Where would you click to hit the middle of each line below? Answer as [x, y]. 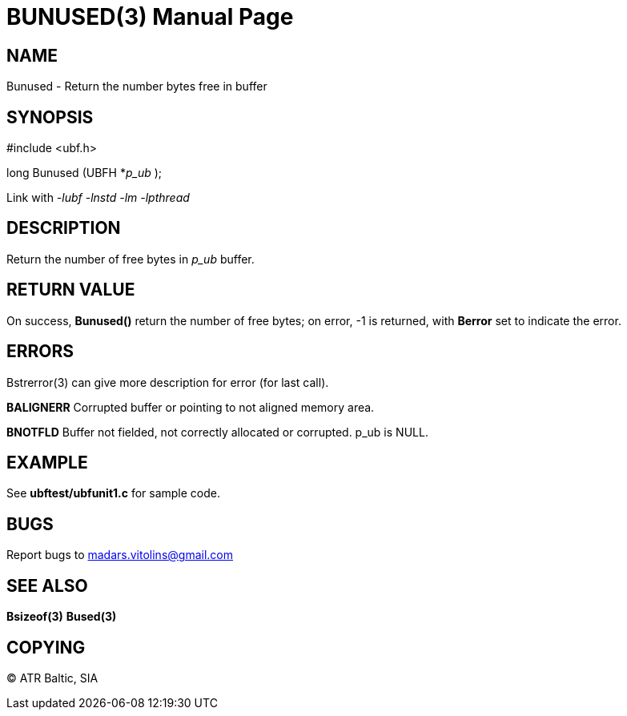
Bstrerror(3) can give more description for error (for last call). [168, 382]
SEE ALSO [47, 585]
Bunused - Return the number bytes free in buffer [137, 86]
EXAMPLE [47, 462]
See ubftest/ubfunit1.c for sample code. [114, 493]
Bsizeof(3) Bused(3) [62, 617]
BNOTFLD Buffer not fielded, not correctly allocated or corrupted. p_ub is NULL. [217, 432]
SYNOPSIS [50, 117]
